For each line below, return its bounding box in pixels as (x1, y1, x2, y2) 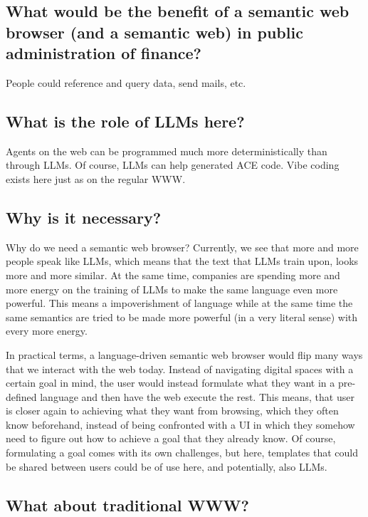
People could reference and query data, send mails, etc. (6, 75, 246, 90)
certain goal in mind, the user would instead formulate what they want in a (6, 375, 335, 390)
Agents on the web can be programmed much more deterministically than (6, 143, 327, 158)
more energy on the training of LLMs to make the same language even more (6, 281, 338, 296)
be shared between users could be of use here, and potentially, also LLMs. (6, 459, 327, 474)
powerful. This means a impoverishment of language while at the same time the (6, 296, 353, 310)
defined (6, 389, 37, 404)
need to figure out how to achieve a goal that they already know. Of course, (6, 431, 336, 446)
